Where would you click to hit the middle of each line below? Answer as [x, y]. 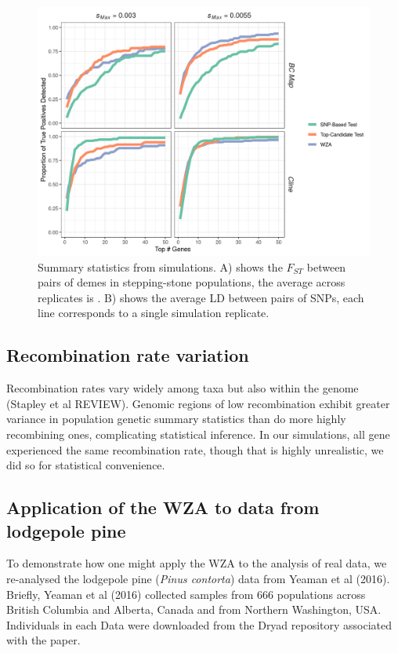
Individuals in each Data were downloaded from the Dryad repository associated [199, 624]
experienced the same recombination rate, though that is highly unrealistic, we [195, 449]
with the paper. [43, 640]
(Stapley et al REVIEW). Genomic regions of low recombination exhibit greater [198, 403]
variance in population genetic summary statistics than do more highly [176, 419]
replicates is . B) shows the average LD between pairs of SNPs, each [201, 297]
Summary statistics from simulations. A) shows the [160, 266]
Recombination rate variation [128, 355]
